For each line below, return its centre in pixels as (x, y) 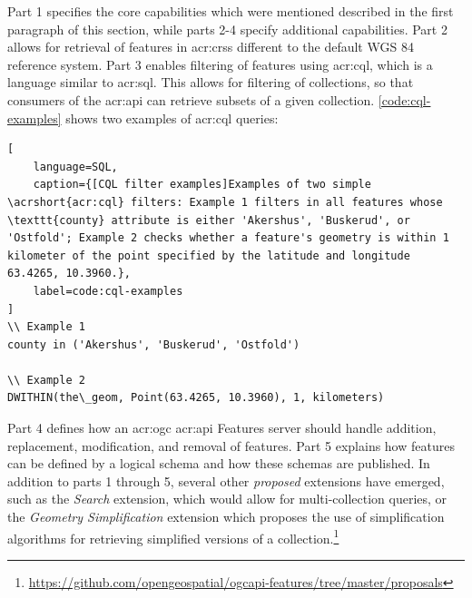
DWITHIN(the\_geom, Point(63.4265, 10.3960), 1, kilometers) (196, 398)
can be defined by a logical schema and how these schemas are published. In (219, 463)
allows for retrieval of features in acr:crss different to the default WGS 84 (211, 47)
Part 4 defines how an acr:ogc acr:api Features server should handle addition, (222, 428)
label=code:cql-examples (108, 291)
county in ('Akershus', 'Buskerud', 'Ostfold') (154, 344)
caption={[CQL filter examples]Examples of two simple (202, 185)
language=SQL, (75, 167)
